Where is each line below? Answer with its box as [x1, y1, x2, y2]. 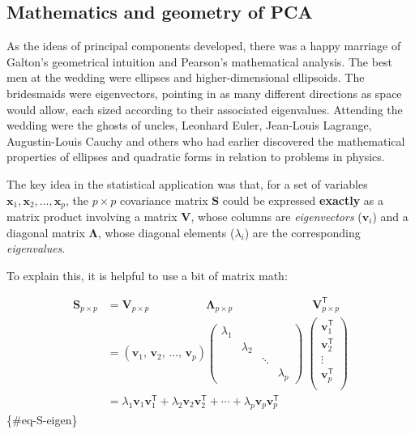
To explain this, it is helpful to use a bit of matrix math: [6, 266, 288, 283]
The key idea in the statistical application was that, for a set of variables [6, 175, 368, 192]
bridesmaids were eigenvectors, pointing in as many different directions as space [6, 84, 402, 101]
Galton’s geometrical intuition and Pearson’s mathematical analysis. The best [6, 53, 393, 70]
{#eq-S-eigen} [6, 411, 78, 428]
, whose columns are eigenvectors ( [190, 208, 362, 224]
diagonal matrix [6, 223, 85, 240]
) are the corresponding [244, 223, 361, 240]
